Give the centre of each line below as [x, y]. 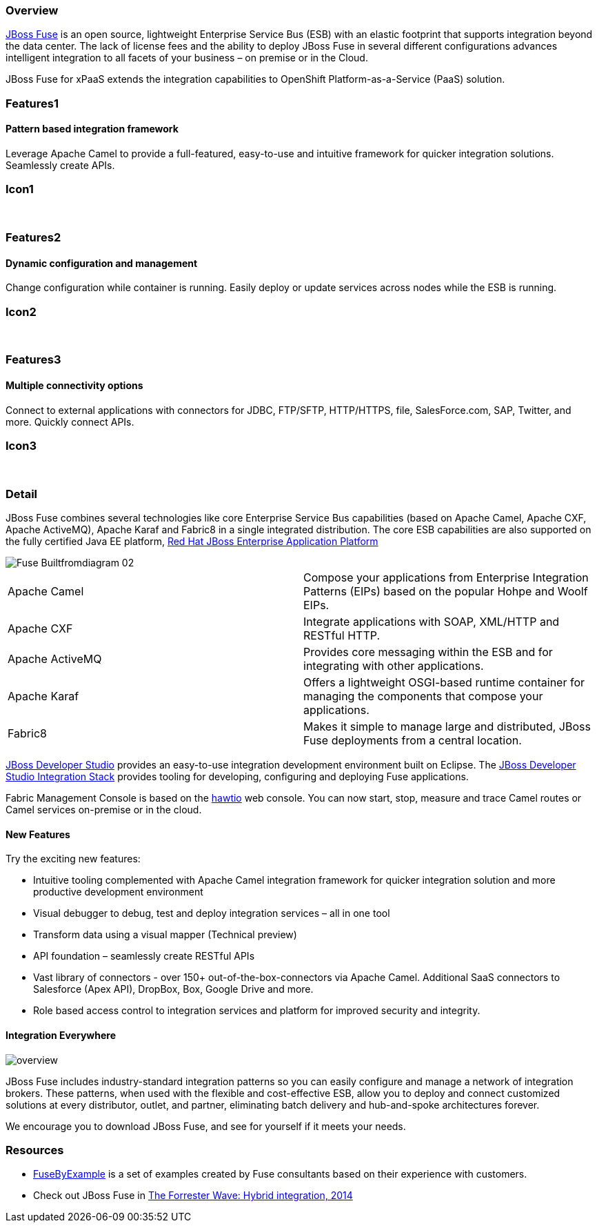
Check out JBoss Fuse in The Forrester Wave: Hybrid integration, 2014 [193, 1196]
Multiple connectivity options [74, 386]
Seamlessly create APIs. [60, 165]
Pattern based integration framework [92, 129]
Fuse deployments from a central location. [413, 741]
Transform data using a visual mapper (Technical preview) [165, 935]
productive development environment [118, 892]
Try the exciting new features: [73, 859]
